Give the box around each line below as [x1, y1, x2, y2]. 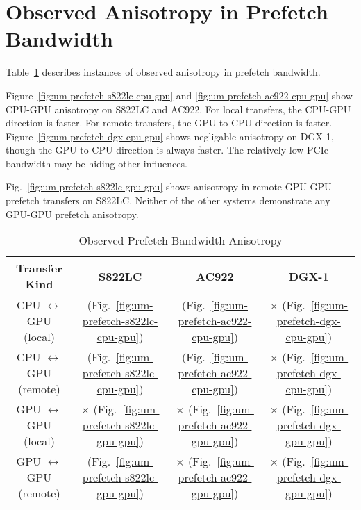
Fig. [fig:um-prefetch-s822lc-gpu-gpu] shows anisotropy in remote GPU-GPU [6, 179, 332, 194]
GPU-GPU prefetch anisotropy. [6, 206, 139, 221]
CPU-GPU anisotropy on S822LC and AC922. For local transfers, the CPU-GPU [6, 101, 351, 116]
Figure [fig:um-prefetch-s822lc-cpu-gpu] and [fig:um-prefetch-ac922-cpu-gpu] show [6, 88, 353, 102]
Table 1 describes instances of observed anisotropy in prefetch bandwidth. [6, 65, 321, 79]
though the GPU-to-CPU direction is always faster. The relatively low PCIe [6, 142, 328, 157]
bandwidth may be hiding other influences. [6, 156, 187, 170]
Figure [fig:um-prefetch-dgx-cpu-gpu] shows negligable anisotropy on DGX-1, [6, 129, 334, 143]
